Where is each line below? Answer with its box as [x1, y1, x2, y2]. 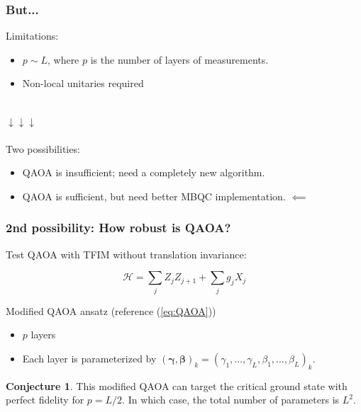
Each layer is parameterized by [22, 350, 157, 365]
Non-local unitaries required [22, 76, 144, 91]
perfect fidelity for [6, 392, 84, 407]
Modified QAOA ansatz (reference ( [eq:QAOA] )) [6, 303, 216, 318]
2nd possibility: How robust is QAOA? [6, 219, 231, 236]
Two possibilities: [6, 141, 80, 156]
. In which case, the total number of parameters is [122, 392, 340, 407]
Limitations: [6, 28, 59, 43]
